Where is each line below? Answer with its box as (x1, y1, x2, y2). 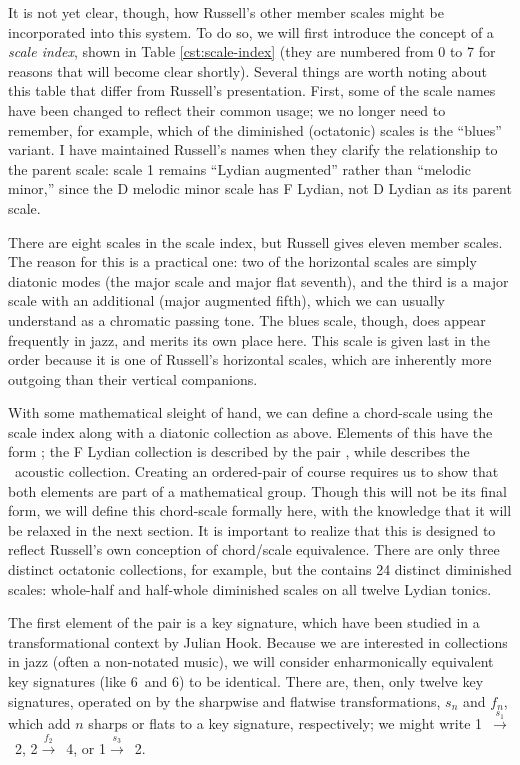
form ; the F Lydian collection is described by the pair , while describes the (8, 441, 470, 462)
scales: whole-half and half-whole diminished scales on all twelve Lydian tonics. (8, 578, 492, 599)
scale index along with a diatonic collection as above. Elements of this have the (8, 421, 493, 442)
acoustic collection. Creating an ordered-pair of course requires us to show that (14, 461, 499, 482)
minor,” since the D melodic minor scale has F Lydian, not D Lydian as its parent (8, 178, 512, 199)
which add (8, 713, 71, 734)
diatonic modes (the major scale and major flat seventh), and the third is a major (8, 270, 509, 291)
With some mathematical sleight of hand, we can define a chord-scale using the (8, 402, 493, 423)
